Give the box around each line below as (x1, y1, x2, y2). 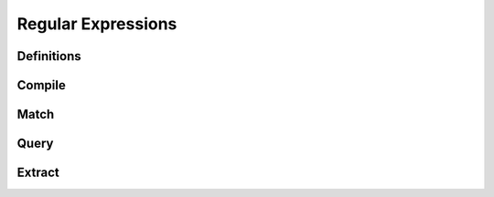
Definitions (16, 48, 81, 64)
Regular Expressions (16, 14, 177, 34)
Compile (16, 78, 66, 93)
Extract (16, 165, 59, 181)
